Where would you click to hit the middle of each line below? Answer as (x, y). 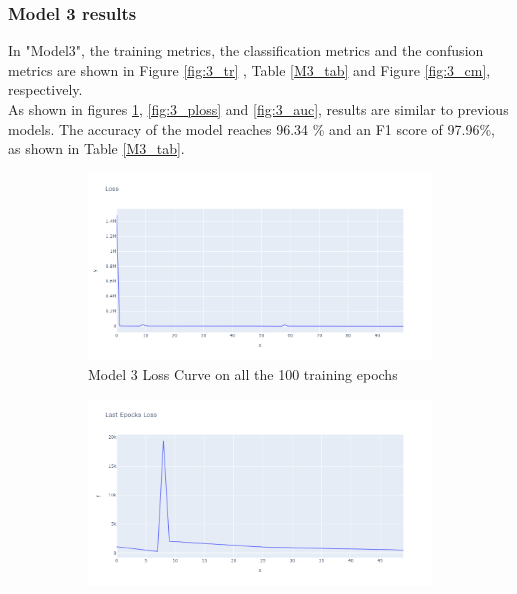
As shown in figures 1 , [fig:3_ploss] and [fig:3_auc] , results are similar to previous (258, 109)
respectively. (45, 89)
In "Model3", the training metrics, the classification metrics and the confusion (246, 50)
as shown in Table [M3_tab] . (96, 148)
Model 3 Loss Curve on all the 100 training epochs (243, 374)
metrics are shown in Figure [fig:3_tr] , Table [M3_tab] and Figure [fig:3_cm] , (249, 69)
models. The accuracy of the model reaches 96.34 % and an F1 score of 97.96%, (251, 128)
